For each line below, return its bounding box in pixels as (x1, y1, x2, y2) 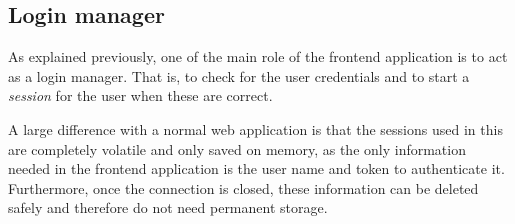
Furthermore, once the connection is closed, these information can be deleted (8, 177, 479, 198)
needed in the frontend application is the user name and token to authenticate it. (8, 158, 505, 179)
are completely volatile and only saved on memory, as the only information (8, 138, 466, 159)
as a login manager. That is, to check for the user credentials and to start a (8, 65, 470, 86)
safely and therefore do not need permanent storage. (8, 197, 328, 218)
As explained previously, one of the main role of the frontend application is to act (8, 46, 508, 67)
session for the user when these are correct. (8, 85, 273, 106)
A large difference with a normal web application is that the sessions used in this (8, 118, 503, 139)
